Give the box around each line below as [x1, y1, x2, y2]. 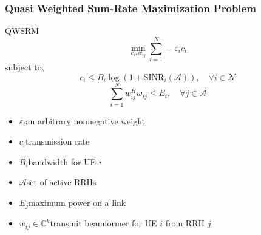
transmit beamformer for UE [50, 217, 157, 230]
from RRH [165, 217, 205, 230]
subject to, [5, 60, 44, 73]
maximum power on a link [28, 196, 126, 209]
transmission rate [25, 135, 90, 148]
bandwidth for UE [28, 155, 97, 168]
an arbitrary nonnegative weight [25, 114, 146, 127]
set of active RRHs [26, 175, 97, 188]
